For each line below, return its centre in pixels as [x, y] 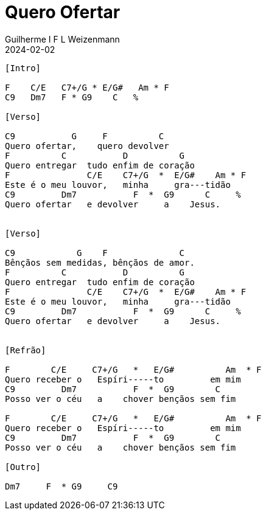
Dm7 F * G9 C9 [61, 486]
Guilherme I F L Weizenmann [62, 39]
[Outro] [23, 467]
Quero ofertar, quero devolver [87, 146]
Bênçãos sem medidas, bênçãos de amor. [100, 262]
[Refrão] [26, 350]
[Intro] [23, 68]
